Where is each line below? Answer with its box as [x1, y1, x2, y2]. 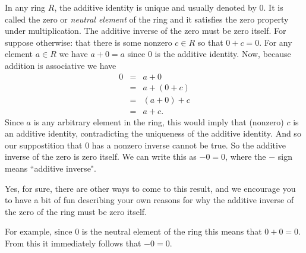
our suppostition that [5, 138, 83, 151]
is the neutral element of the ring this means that [81, 225, 262, 238]
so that [197, 36, 223, 48]
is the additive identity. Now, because [154, 48, 291, 60]
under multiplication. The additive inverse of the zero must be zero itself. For [5, 24, 286, 37]
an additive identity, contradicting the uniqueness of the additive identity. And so [5, 127, 301, 140]
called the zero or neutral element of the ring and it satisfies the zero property [5, 12, 289, 25]
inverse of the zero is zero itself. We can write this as [5, 150, 197, 163]
